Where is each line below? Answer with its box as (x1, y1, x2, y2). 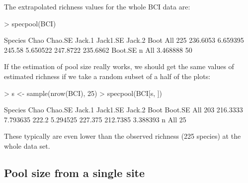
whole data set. (4, 140, 50, 151)
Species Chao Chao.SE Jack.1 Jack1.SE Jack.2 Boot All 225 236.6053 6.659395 (4, 35, 244, 45)
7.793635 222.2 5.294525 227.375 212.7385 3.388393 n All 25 (4, 114, 186, 124)
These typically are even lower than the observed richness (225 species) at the (4, 131, 241, 141)
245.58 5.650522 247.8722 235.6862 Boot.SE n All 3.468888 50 (4, 44, 192, 55)
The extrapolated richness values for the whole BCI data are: (4, 1, 190, 11)
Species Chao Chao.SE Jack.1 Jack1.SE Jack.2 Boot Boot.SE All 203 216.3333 (4, 104, 243, 115)
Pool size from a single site (4, 165, 145, 180)
